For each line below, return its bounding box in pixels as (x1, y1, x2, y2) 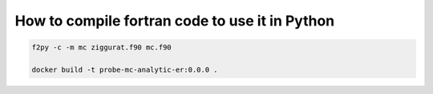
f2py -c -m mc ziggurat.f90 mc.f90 (31, 43, 172, 52)
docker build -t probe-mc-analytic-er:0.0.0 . (31, 65, 218, 74)
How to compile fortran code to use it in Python (14, 12, 335, 29)
